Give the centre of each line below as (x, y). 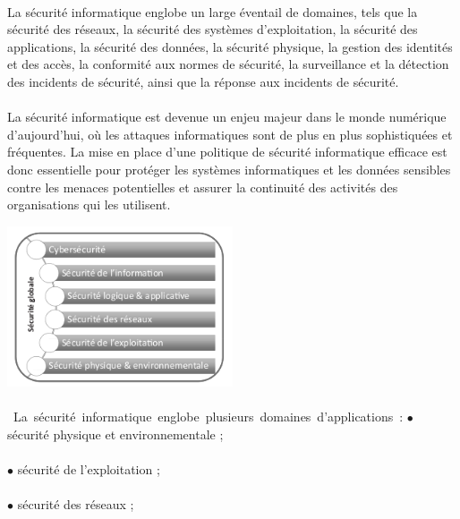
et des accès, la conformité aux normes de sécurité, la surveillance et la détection (228, 64)
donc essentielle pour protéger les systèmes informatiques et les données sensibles (229, 169)
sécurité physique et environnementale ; (115, 434)
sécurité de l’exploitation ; (89, 469)
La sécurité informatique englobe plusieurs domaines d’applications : (208, 417)
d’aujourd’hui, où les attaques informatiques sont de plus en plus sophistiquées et (230, 134)
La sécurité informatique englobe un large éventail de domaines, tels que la (213, 11)
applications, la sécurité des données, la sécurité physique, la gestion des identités (230, 46)
